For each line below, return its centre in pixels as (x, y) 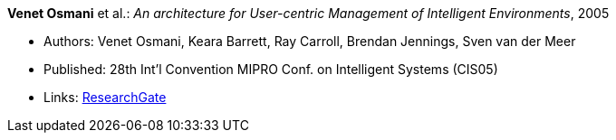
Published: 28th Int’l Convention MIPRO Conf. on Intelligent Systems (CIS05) (271, 69)
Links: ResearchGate (105, 97)
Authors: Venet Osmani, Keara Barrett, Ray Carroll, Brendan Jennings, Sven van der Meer (310, 41)
